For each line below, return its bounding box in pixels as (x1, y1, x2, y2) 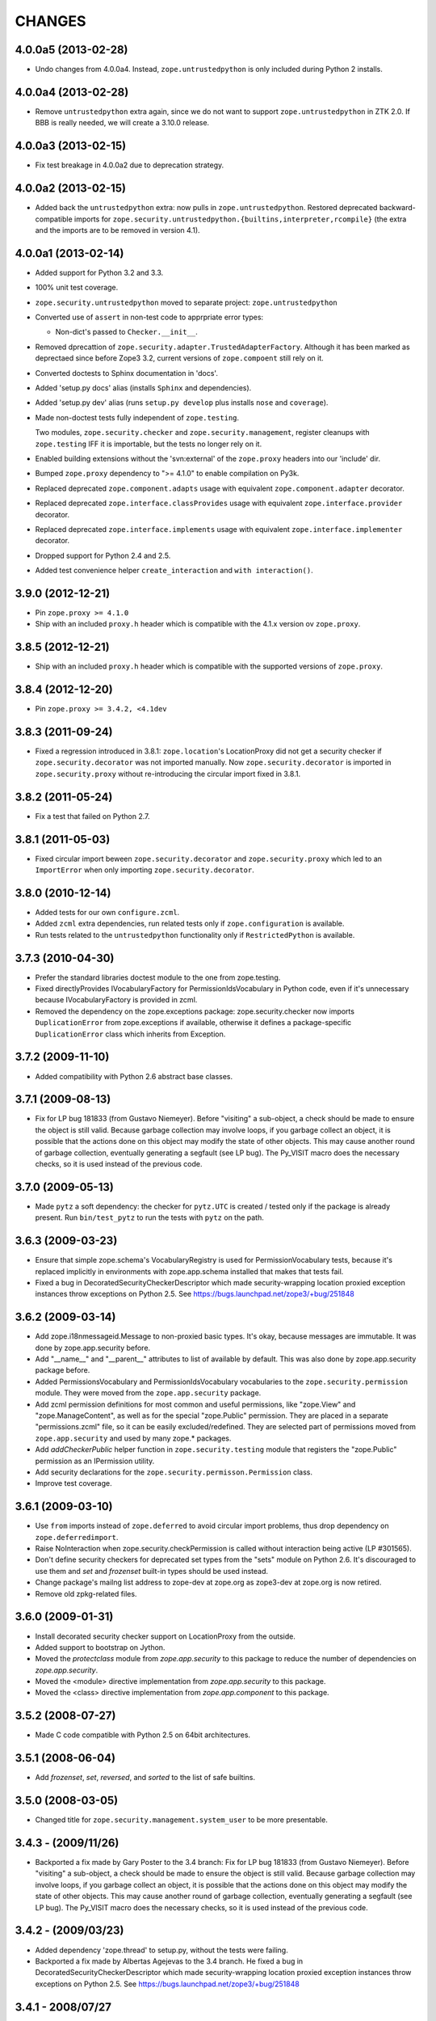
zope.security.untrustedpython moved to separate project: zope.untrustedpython (35, 297, 338, 307)
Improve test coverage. (35, 1479, 112, 1488)
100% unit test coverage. (35, 283, 119, 293)
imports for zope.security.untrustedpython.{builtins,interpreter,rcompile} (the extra (73, 214, 407, 224)
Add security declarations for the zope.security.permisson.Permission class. (35, 1467, 313, 1477)
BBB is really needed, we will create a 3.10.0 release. (35, 118, 210, 128)
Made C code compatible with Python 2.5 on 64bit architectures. (35, 1730, 250, 1740)
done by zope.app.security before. (35, 1343, 151, 1352)
